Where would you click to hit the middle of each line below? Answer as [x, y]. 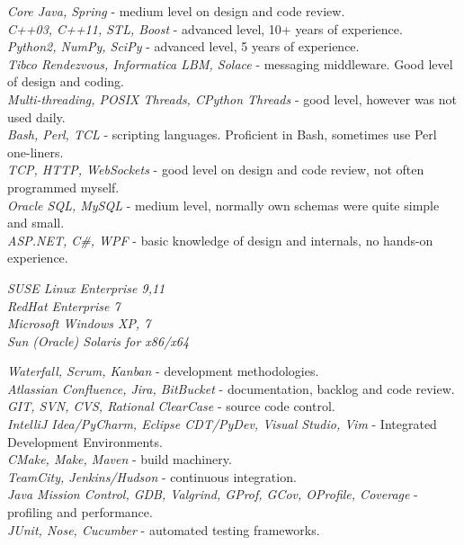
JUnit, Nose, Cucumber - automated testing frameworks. [164, 529]
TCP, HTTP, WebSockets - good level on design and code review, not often [216, 170]
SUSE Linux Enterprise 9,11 [86, 287]
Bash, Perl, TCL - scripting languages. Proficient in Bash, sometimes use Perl [222, 134]
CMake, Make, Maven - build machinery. [120, 459]
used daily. [36, 116]
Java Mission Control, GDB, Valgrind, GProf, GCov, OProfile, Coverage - [213, 494]
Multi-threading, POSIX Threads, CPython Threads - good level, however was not [232, 98]
